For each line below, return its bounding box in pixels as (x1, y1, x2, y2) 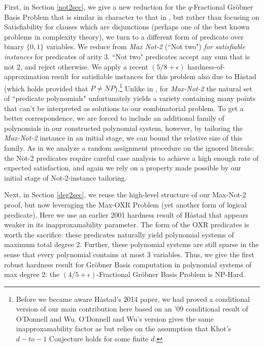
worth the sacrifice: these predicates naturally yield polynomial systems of (4, 229, 234, 239)
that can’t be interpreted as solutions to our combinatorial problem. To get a (4, 102, 244, 113)
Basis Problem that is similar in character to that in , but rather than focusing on (4, 11, 259, 22)
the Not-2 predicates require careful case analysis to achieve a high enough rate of (4, 152, 259, 163)
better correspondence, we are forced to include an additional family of (4, 113, 224, 123)
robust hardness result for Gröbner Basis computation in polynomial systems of (4, 259, 252, 269)
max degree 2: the (4, 269, 60, 280)
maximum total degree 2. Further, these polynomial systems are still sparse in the (4, 239, 259, 250)
